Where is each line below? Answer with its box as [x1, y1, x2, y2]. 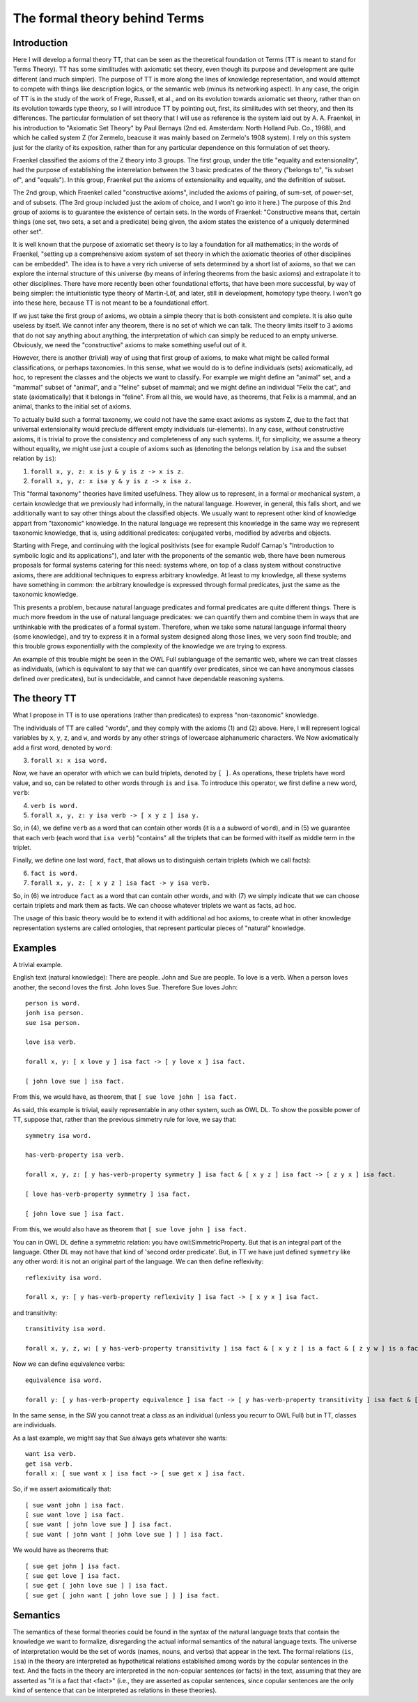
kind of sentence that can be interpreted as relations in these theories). [13, 1686, 217, 1694]
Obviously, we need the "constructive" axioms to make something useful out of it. [13, 341, 247, 349]
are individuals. [13, 1421, 57, 1429]
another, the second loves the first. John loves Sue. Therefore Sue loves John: [13, 983, 238, 991]
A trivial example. [13, 960, 63, 968]
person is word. [25, 999, 81, 1007]
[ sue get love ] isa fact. [25, 1572, 121, 1580]
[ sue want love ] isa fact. [25, 1511, 125, 1519]
